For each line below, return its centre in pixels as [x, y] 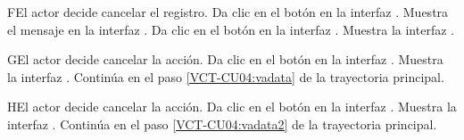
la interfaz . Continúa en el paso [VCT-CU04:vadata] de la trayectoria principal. [226, 76]
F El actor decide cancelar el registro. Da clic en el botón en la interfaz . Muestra [228, 12]
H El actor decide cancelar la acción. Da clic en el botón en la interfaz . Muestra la [232, 107]
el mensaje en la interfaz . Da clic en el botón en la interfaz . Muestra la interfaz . [231, 29]
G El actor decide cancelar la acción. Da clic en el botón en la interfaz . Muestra [225, 59]
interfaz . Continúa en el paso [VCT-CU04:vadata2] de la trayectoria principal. [222, 124]
